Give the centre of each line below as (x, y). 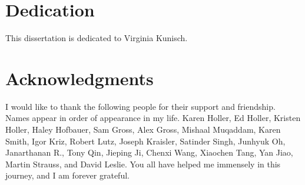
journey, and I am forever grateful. (67, 175)
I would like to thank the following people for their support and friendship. (140, 106)
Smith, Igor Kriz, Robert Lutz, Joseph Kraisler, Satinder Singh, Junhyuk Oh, (145, 141)
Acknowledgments (79, 78)
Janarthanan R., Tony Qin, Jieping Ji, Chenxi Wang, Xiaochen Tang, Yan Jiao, (149, 152)
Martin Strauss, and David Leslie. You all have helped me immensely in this (143, 164)
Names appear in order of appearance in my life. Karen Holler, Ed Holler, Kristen (153, 118)
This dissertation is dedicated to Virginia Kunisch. (97, 38)
